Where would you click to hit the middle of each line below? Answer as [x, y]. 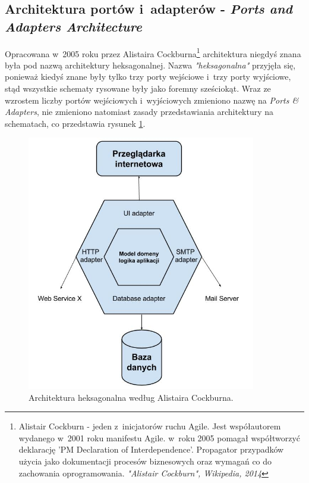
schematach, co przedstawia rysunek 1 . [75, 123]
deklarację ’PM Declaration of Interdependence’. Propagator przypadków [151, 449]
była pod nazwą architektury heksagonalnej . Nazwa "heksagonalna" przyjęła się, [150, 65]
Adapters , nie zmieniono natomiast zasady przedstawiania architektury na [139, 112]
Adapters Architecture [73, 26]
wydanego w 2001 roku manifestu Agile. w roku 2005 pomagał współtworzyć [160, 437]
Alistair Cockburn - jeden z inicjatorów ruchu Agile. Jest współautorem [150, 426]
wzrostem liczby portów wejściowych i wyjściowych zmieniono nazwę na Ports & [152, 100]
